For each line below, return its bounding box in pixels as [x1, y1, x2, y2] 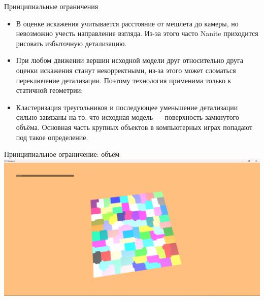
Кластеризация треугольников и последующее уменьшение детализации [16, 102, 238, 112]
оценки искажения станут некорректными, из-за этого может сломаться [16, 64, 236, 75]
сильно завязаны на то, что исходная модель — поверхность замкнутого [16, 112, 240, 122]
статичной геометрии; [16, 85, 83, 95]
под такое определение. [16, 131, 88, 142]
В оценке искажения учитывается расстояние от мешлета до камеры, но [16, 18, 239, 28]
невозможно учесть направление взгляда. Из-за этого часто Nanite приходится [16, 28, 258, 39]
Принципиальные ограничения [4, 1, 98, 11]
